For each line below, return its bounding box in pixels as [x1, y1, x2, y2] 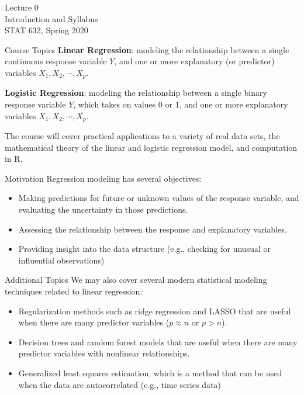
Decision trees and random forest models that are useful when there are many [18, 335, 298, 348]
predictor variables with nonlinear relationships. [18, 347, 190, 359]
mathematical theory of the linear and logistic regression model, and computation [5, 141, 298, 153]
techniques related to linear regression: [5, 285, 143, 297]
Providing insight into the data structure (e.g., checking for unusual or [18, 242, 271, 255]
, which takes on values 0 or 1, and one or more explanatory [73, 98, 288, 110]
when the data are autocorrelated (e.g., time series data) [18, 378, 221, 390]
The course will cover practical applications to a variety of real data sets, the [5, 130, 280, 142]
